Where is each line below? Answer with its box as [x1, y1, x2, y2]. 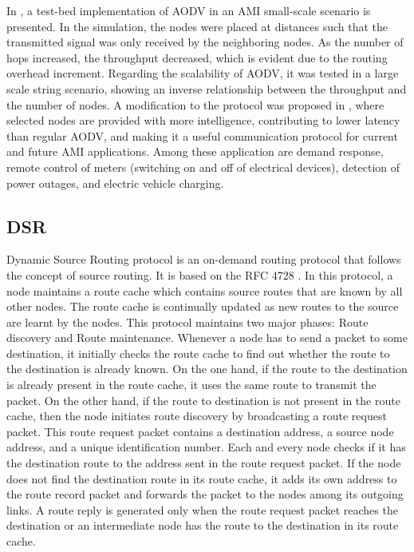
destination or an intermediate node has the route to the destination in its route [6, 517, 399, 534]
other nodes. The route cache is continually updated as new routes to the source [6, 298, 399, 315]
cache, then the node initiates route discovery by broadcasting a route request [6, 407, 387, 424]
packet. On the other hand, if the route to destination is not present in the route [6, 391, 400, 408]
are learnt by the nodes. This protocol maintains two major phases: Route [6, 313, 369, 330]
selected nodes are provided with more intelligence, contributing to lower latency [6, 112, 400, 129]
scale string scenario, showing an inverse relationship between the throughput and [6, 80, 407, 97]
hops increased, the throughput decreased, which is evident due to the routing [6, 49, 388, 66]
